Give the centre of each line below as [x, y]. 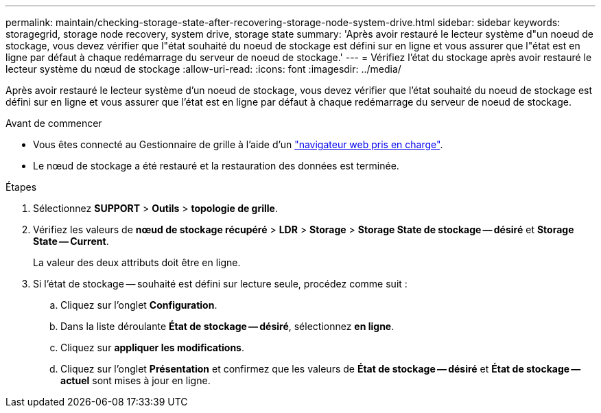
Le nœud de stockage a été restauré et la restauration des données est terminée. [216, 166]
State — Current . [71, 241]
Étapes [21, 187]
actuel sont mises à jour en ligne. [135, 380]
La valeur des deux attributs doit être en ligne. [137, 262]
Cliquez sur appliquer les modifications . [153, 347]
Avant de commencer [54, 123]
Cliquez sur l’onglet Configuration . [139, 305]
